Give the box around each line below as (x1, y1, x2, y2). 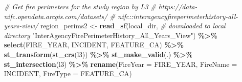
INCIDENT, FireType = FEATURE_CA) (4, 68, 132, 79)
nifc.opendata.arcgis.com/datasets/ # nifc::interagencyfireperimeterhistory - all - (4, 11, 238, 21)
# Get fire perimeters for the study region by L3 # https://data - (4, 1, 198, 11)
